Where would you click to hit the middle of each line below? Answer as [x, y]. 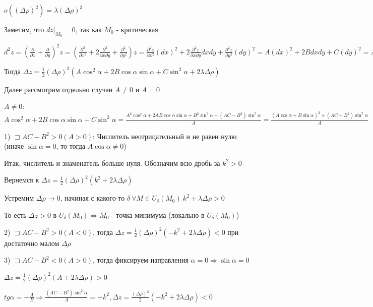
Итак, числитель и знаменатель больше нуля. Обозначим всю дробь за [112, 163]
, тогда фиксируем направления [141, 260]
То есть [15, 214]
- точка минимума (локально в [158, 214]
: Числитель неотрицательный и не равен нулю [165, 136]
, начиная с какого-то [92, 198]
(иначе [14, 146]
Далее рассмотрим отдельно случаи [58, 89]
